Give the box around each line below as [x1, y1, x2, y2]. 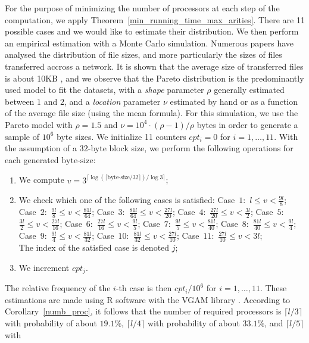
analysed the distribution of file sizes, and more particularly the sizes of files [5, 48, 282, 61]
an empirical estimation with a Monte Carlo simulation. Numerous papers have [5, 36, 294, 49]
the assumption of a [5, 142, 77, 154]
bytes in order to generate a [196, 118, 298, 130]
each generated [5, 153, 59, 166]
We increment [18, 261, 70, 273]
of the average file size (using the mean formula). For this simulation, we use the [5, 107, 298, 119]
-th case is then [116, 282, 172, 294]
